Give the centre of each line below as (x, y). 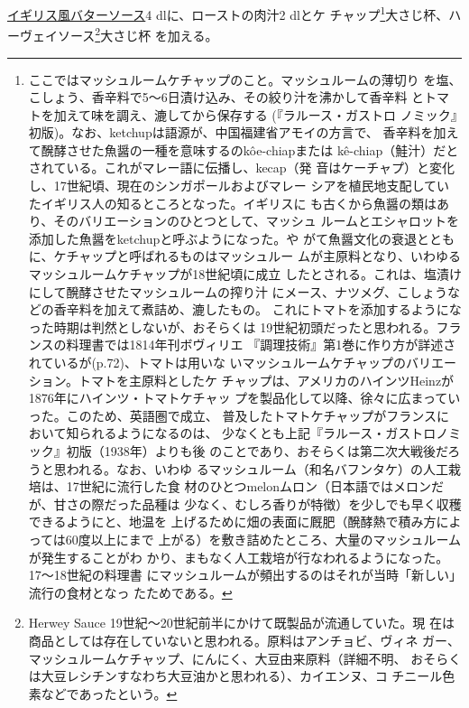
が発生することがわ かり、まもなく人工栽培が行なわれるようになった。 (239, 557)
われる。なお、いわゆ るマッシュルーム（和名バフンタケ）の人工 (257, 468)
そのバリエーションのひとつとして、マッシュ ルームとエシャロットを (257, 221)
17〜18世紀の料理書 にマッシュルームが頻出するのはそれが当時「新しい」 (242, 575)
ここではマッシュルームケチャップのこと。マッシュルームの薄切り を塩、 (245, 79)
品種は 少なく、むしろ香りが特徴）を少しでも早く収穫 (302, 503)
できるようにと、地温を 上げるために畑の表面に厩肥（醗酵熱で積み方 (232, 522)
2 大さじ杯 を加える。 (156, 34)
